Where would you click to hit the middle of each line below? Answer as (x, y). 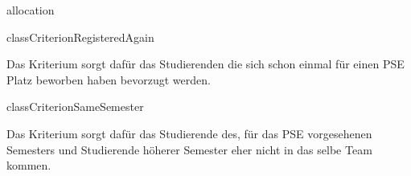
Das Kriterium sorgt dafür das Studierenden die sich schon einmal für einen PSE (205, 64)
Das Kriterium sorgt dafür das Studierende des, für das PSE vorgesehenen (189, 133)
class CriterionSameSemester (75, 106)
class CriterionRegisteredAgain (80, 37)
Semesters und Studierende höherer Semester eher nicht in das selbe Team (189, 149)
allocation (31, 10)
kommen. (29, 165)
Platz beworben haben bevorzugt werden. (109, 79)
